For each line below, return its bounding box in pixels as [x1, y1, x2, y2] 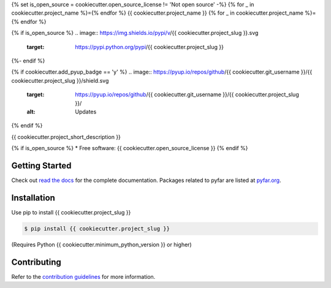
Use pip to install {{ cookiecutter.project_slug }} [11, 208, 131, 216]
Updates [75, 108, 97, 115]
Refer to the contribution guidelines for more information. [11, 273, 156, 280]
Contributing [11, 257, 61, 267]
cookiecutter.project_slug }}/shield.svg [11, 77, 109, 84]
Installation [11, 192, 55, 203]
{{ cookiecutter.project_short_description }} [11, 133, 121, 140]
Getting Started [11, 160, 72, 171]
